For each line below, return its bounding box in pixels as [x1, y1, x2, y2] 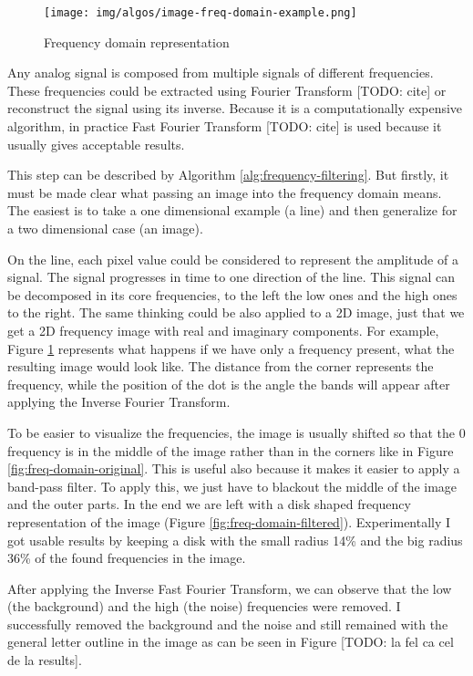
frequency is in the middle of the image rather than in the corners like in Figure [7, 441, 454, 460]
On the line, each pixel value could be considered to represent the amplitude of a [7, 249, 458, 268]
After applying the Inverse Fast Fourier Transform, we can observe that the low [7, 578, 452, 598]
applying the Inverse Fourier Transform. [7, 392, 231, 411]
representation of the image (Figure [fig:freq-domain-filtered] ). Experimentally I [7, 512, 451, 531]
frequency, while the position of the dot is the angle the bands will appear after [7, 374, 450, 393]
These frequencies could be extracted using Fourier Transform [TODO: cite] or [7, 80, 447, 99]
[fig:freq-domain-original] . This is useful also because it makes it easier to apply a [7, 459, 460, 478]
